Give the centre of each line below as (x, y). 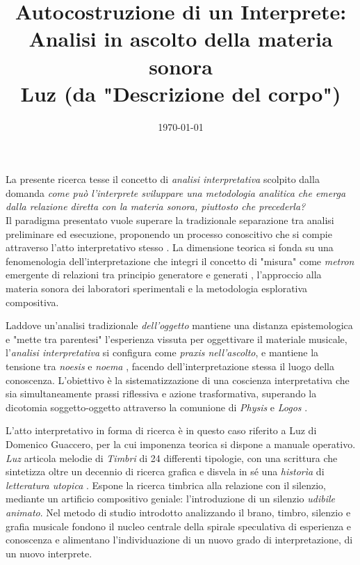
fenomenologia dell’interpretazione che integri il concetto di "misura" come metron (180, 261)
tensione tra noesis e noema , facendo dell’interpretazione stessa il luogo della (170, 366)
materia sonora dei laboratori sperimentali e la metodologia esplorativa (157, 288)
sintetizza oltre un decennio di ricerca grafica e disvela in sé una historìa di (165, 471)
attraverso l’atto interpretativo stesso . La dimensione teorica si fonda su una (170, 247)
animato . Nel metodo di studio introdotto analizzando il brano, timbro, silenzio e (178, 512)
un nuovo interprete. (49, 553)
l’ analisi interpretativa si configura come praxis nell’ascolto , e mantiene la (162, 352)
